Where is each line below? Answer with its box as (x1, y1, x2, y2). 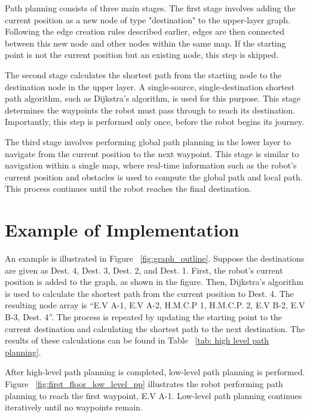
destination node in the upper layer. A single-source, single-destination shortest (5, 80, 295, 93)
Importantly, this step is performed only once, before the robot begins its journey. (5, 115, 305, 128)
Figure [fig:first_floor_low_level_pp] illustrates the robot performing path (5, 377, 283, 390)
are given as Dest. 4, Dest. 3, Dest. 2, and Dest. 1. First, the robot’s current (5, 263, 283, 276)
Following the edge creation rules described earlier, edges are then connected (5, 25, 285, 38)
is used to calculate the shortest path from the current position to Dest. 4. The (5, 287, 294, 299)
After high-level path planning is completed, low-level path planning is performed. (5, 366, 305, 378)
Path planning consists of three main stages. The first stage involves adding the (5, 2, 296, 14)
